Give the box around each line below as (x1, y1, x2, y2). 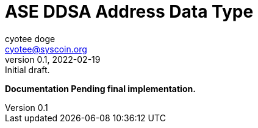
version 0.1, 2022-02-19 (5, 54, 101, 65)
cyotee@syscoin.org (5, 43, 87, 54)
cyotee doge (5, 33, 56, 44)
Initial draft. (5, 64, 50, 75)
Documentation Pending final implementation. (5, 83, 196, 94)
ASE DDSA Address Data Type (5, 1, 254, 22)
